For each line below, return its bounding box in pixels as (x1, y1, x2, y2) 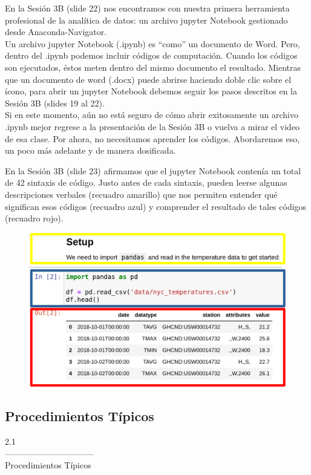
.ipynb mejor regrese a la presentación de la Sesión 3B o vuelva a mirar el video (5, 120, 300, 133)
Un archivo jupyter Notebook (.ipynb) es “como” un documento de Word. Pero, (5, 37, 300, 50)
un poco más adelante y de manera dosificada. (5, 144, 176, 157)
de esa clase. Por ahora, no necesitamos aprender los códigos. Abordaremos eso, (5, 132, 300, 145)
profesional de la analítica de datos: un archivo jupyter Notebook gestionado (5, 13, 288, 26)
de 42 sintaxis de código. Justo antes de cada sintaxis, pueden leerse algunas (5, 176, 287, 189)
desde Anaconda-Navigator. (5, 25, 107, 38)
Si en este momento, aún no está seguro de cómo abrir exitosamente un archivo (5, 108, 298, 121)
